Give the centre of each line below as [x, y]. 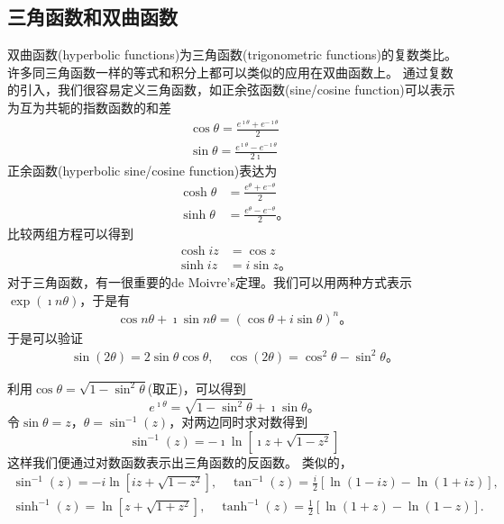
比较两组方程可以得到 [70, 234]
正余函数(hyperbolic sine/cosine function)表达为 [142, 171]
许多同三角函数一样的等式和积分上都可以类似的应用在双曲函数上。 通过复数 [230, 72]
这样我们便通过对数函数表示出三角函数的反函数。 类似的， [180, 461]
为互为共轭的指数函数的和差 [89, 107]
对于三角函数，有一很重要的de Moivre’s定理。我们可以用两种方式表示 [210, 282]
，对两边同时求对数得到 [238, 422]
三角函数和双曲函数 [92, 17]
